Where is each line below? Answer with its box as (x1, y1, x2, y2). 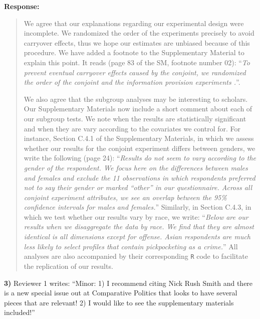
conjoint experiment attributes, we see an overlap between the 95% (24, 192, 227, 202)
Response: (4, 1, 40, 11)
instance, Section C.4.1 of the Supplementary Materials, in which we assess (24, 133, 254, 143)
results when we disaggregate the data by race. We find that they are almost (24, 221, 254, 232)
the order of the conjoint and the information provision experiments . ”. (24, 77, 240, 87)
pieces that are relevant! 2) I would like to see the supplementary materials (4, 297, 234, 307)
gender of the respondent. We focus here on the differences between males (24, 162, 248, 173)
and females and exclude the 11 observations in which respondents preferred (24, 172, 255, 183)
